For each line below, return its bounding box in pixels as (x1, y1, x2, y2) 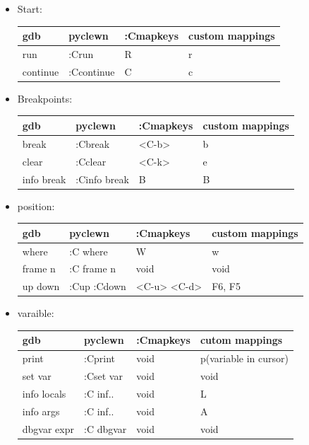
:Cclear (75, 154, 107, 168)
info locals (22, 386, 66, 400)
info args (22, 403, 60, 418)
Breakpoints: (17, 91, 73, 105)
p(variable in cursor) (200, 351, 289, 366)
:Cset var (84, 369, 123, 383)
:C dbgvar (84, 421, 127, 436)
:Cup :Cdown (69, 279, 126, 294)
